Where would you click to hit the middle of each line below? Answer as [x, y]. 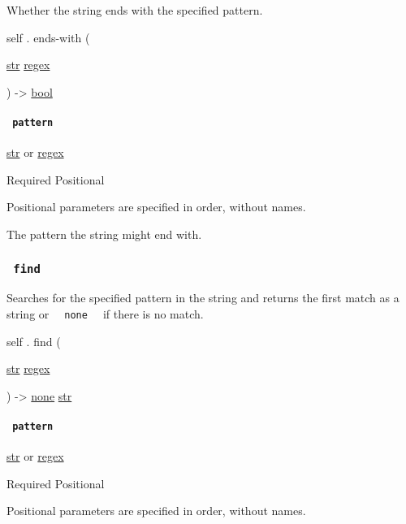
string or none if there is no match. [105, 313]
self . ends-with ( [48, 37]
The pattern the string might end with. [104, 234]
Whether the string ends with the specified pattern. [135, 10]
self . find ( [34, 341]
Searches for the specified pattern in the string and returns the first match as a [203, 298]
